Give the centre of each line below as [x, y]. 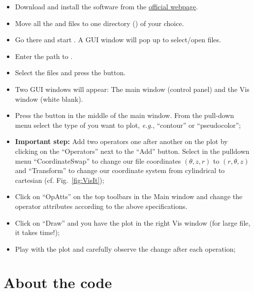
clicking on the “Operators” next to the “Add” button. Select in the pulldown [132, 151]
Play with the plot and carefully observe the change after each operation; [125, 248]
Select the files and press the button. [70, 73]
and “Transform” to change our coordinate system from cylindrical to [120, 170]
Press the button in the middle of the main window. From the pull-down [125, 115]
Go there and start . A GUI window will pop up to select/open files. [118, 40]
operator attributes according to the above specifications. [101, 206]
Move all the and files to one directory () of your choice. [99, 23]
